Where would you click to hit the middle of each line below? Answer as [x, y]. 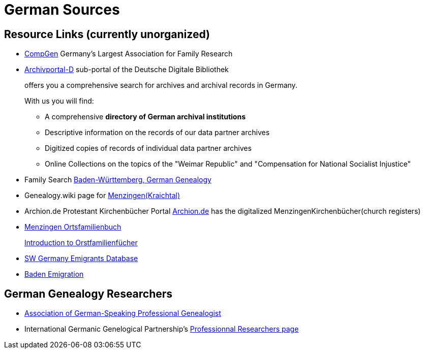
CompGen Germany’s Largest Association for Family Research [129, 54]
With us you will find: [59, 101]
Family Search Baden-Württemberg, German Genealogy [118, 180]
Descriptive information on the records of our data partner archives [157, 133]
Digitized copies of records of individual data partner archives [148, 148]
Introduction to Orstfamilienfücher [81, 243]
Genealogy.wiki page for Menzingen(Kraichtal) [102, 196]
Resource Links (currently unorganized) [107, 34]
